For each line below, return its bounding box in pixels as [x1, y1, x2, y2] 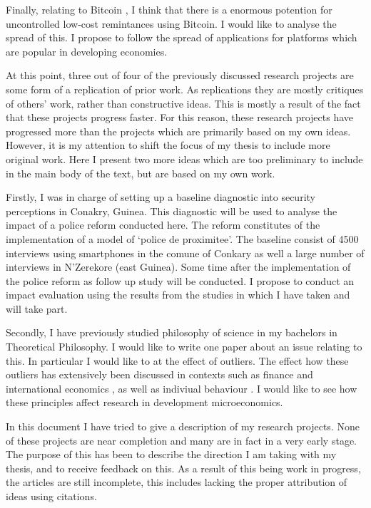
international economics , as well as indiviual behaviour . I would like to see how [6, 380, 357, 395]
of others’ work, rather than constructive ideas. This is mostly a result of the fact [6, 95, 361, 110]
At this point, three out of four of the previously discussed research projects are [6, 68, 354, 83]
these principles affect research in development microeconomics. [6, 395, 283, 410]
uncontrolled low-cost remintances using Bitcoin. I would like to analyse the [6, 16, 337, 31]
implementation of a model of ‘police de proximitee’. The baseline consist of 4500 [6, 231, 359, 246]
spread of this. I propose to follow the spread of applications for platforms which [6, 30, 357, 45]
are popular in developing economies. [6, 43, 168, 58]
